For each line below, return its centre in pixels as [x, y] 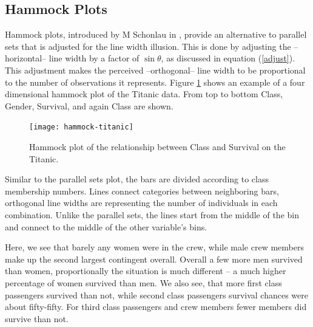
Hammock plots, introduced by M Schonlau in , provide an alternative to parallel [156, 34]
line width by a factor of [94, 58]
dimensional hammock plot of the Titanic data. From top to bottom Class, [144, 94]
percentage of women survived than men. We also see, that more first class [143, 282]
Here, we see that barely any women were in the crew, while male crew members [154, 247]
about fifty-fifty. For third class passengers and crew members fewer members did [156, 307]
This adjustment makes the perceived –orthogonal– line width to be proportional [155, 70]
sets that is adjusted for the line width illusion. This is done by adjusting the [148, 46]
